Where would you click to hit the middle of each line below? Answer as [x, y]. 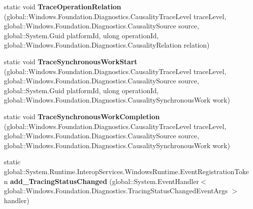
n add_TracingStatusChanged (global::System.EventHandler [102, 181]
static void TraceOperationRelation [63, 6]
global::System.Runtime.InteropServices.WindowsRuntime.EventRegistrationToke [126, 171]
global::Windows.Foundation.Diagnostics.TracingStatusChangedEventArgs [116, 191]
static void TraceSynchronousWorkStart [71, 61]
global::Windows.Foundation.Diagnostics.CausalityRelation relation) [107, 45]
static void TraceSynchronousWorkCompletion [82, 116]
